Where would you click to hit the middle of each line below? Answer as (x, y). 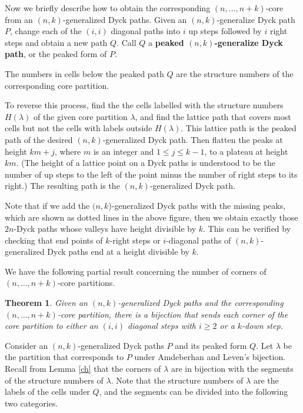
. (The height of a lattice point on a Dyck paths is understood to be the (146, 163)
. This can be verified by (247, 229)
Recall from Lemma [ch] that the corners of (83, 369)
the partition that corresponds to (64, 357)
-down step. (262, 326)
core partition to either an (51, 326)
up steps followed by (225, 31)
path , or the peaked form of (56, 54)
